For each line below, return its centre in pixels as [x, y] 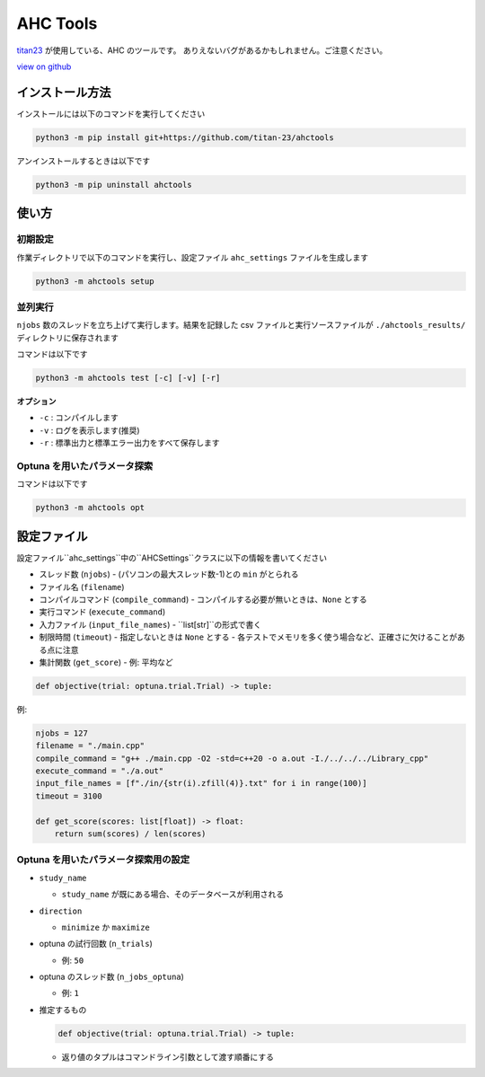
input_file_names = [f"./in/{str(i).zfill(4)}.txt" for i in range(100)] [201, 783]
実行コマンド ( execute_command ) [102, 612]
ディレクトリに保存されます [68, 338]
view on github [44, 66]
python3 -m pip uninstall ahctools [114, 185]
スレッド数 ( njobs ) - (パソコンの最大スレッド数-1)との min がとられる [169, 574]
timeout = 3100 [69, 796]
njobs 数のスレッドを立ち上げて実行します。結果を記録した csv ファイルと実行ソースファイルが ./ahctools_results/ [241, 325]
